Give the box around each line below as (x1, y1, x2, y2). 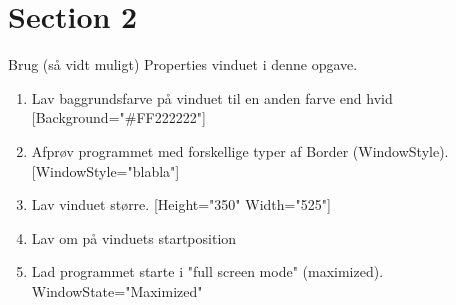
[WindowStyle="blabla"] (31, 160, 180, 181)
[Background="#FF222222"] (31, 107, 206, 128)
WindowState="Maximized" (31, 280, 203, 301)
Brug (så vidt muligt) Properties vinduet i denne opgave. (8, 54, 358, 75)
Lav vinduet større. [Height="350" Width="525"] (31, 194, 331, 215)
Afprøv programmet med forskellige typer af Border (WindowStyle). (31, 140, 449, 161)
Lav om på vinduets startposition (31, 227, 237, 248)
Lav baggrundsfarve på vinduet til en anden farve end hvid (31, 87, 393, 108)
